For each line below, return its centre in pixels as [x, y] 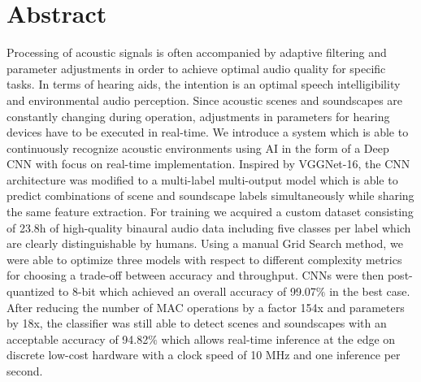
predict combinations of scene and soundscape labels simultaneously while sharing [210, 195]
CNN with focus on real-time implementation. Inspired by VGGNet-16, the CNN [208, 164]
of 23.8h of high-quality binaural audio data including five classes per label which [209, 227]
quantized [31, 291]
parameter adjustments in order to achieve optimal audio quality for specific [196, 68]
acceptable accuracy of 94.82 [78, 339]
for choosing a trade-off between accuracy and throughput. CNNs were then [195, 275]
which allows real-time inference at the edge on [278, 339]
